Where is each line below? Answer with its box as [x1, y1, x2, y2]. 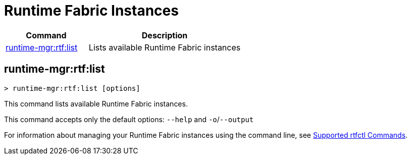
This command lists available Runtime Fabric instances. [4, 99, 188, 108]
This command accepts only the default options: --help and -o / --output [4, 115, 254, 124]
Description [141, 30, 188, 40]
